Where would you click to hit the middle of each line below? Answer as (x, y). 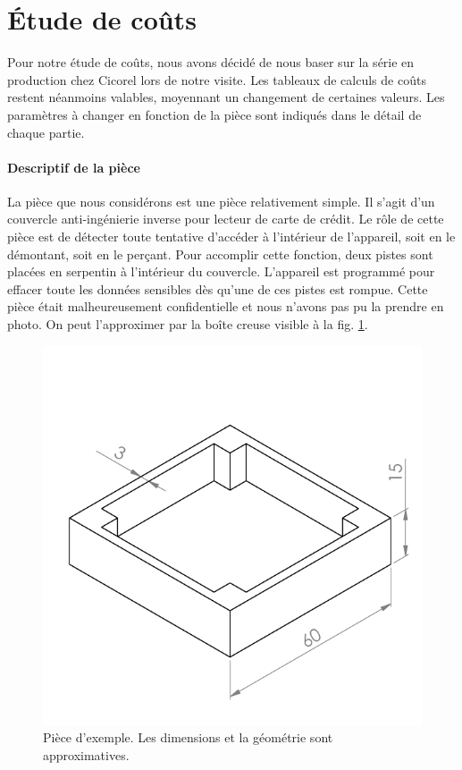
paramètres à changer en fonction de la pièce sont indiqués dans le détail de (214, 114)
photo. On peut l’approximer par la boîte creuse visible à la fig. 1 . (188, 324)
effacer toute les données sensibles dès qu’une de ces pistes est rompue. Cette (218, 288)
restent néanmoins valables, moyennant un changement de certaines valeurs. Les (226, 97)
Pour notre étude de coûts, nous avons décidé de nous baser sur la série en (211, 62)
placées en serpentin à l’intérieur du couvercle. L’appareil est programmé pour (221, 271)
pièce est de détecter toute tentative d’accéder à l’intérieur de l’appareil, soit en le (231, 237)
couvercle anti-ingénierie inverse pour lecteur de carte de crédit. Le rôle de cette (226, 219)
